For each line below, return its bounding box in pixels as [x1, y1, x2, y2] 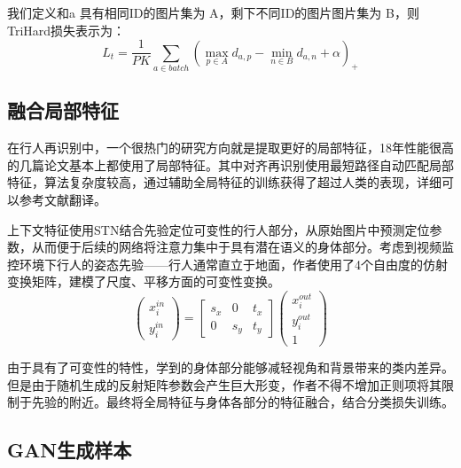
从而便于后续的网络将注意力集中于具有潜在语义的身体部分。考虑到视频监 [31, 238, 454, 256]
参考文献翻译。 [19, 190, 106, 208]
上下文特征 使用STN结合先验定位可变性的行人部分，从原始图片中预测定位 [7, 220, 430, 238]
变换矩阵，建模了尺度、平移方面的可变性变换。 [7, 272, 280, 291]
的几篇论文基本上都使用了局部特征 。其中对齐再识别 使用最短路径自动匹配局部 [7, 155, 454, 174]
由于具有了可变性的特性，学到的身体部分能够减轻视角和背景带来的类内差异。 [7, 358, 454, 377]
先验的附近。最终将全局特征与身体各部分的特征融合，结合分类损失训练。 [31, 393, 454, 411]
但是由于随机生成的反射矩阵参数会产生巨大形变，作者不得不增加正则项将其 [7, 375, 441, 394]
